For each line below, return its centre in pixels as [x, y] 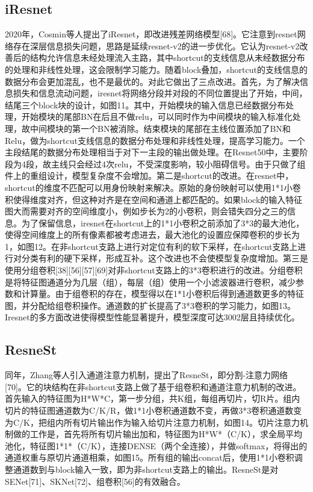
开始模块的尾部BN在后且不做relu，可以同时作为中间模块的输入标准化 [157, 117]
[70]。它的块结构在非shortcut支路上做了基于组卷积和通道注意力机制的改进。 [153, 386]
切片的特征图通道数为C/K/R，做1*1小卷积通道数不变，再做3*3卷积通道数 [149, 410]
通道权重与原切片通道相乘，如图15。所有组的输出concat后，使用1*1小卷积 [150, 457]
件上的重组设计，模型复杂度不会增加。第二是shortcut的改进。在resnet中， [149, 176]
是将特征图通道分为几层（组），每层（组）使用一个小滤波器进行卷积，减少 [150, 282]
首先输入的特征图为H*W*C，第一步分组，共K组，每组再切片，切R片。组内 [153, 398]
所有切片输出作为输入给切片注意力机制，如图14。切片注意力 [181, 422]
